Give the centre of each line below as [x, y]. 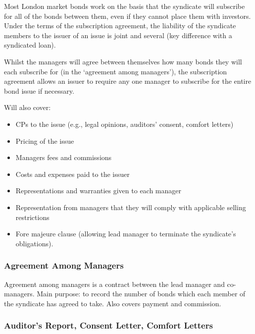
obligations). [34, 243]
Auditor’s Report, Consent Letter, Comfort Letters [108, 325]
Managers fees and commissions [64, 157]
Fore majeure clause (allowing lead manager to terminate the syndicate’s [126, 234]
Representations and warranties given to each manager [99, 191]
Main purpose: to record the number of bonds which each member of [141, 294]
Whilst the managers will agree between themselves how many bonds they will [123, 61]
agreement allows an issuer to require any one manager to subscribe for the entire [128, 81]
